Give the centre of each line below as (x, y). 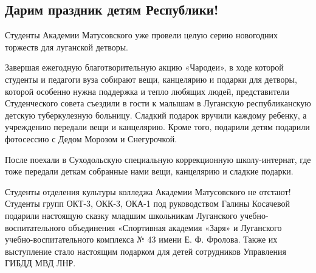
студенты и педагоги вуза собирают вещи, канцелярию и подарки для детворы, (151, 79)
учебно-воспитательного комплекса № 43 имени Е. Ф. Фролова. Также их (141, 239)
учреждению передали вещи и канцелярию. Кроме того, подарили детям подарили (157, 127)
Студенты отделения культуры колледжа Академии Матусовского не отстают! (148, 191)
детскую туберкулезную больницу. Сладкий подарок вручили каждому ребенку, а (156, 115)
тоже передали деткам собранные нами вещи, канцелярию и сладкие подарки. (149, 171)
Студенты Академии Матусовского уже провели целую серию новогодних (141, 35)
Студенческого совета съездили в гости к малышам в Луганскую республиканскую (158, 103)
